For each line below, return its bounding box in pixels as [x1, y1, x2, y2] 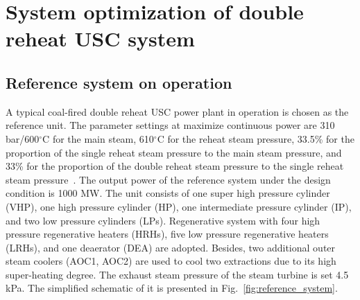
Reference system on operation [6, 71, 232, 93]
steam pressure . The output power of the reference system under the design [6, 172, 331, 186]
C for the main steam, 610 [42, 131, 154, 145]
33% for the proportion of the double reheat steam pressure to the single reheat [6, 159, 344, 173]
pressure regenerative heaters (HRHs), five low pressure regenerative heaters [6, 227, 329, 241]
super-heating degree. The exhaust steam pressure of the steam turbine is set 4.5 [6, 267, 349, 281]
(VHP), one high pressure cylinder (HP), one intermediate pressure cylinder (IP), [6, 199, 352, 213]
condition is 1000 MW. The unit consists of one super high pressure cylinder [6, 186, 330, 200]
